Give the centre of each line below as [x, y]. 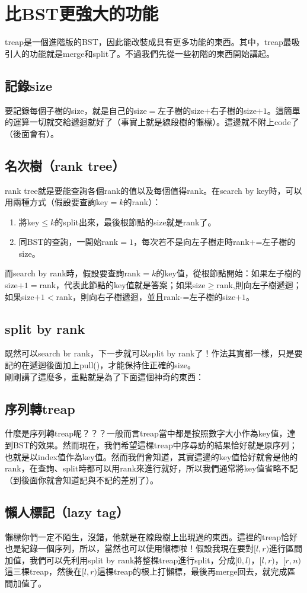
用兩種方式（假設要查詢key [57, 202]
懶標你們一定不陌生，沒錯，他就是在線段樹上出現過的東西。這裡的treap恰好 [151, 536]
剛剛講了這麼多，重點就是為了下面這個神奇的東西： [104, 376]
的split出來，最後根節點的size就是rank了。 [135, 221]
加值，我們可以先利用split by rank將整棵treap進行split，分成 [120, 559]
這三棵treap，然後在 [43, 571]
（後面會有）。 [32, 133]
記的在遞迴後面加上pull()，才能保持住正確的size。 [100, 365]
